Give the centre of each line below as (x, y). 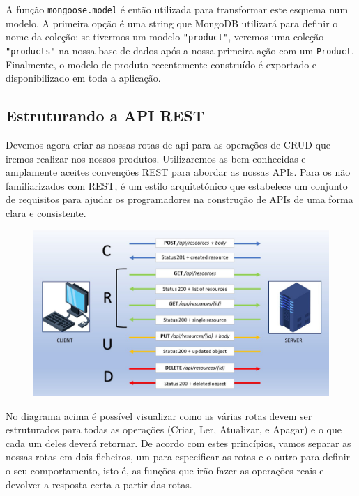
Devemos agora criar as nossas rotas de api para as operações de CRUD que (168, 144)
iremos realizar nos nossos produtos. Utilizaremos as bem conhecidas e (156, 158)
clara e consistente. (46, 212)
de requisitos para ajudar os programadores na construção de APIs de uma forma (179, 199)
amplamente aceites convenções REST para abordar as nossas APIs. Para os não (178, 172)
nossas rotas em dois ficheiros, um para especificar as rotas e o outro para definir (178, 457)
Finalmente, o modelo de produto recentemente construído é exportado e (161, 64)
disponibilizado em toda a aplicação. (83, 78)
